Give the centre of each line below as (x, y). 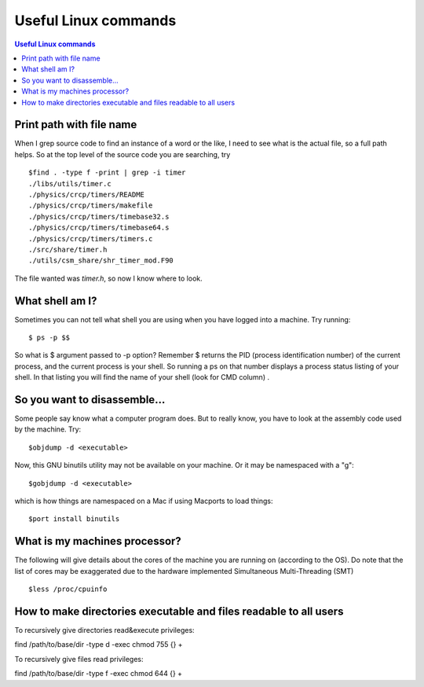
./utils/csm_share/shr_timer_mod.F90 (101, 261)
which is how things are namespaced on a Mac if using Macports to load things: (144, 501)
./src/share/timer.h (68, 249)
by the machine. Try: (48, 429)
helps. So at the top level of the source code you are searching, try (122, 154)
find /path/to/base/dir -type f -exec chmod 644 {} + (99, 674)
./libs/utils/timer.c (70, 184)
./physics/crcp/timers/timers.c (91, 239)
